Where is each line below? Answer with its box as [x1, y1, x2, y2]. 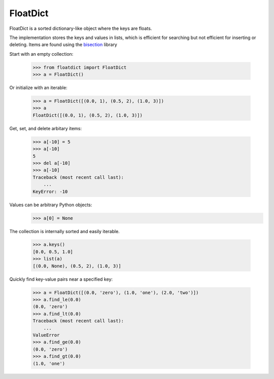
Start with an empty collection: [9, 51, 74, 57]
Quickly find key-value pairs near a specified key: [9, 276, 113, 282]
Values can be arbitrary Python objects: [9, 202, 92, 208]
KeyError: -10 [32, 188, 68, 195]
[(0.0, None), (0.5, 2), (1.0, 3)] [32, 263, 121, 269]
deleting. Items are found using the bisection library [9, 42, 118, 48]
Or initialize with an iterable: [9, 85, 68, 91]
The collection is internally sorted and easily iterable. [9, 228, 120, 234]
